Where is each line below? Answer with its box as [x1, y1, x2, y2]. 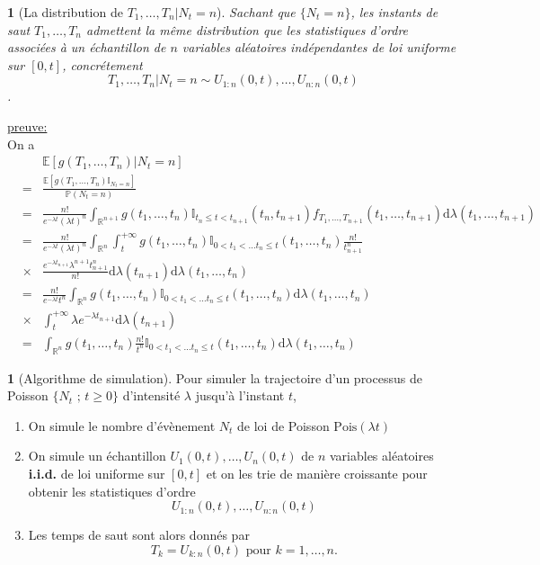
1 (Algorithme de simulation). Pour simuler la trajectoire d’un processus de [7, 368, 422, 387]
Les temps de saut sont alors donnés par [28, 525, 250, 544]
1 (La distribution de [7, 3, 123, 21]
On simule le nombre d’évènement [28, 416, 216, 435]
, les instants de [350, 3, 438, 21]
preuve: [7, 116, 48, 135]
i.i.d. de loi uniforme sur [28, 464, 165, 483]
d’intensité [122, 386, 181, 405]
